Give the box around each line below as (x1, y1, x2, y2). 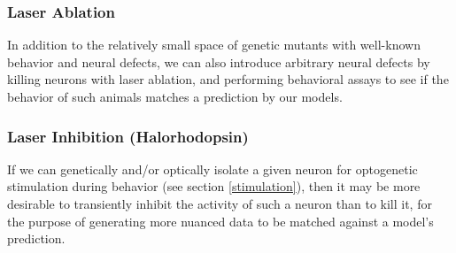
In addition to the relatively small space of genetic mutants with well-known (7, 35, 421, 54)
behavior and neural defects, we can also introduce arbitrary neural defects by (7, 52, 430, 71)
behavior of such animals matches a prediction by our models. (7, 88, 343, 105)
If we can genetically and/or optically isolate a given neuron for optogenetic (7, 159, 418, 178)
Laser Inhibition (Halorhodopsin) (7, 125, 249, 147)
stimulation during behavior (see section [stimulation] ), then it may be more (7, 177, 421, 195)
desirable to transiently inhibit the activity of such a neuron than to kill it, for (7, 195, 432, 212)
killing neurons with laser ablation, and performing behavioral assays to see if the (7, 70, 449, 88)
